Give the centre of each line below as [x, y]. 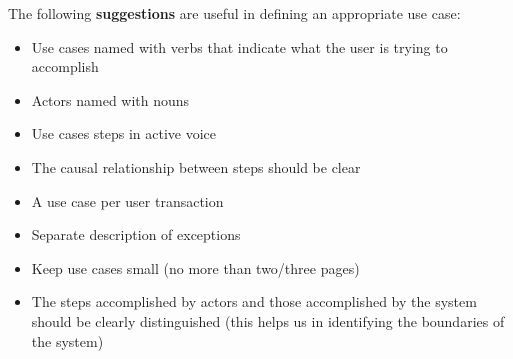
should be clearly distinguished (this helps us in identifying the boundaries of [268, 320]
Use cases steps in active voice [124, 133]
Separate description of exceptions [136, 234]
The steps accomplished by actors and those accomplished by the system [254, 301]
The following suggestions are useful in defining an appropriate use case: [234, 13]
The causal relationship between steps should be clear [196, 166]
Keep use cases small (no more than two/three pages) [195, 267]
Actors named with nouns [110, 99]
